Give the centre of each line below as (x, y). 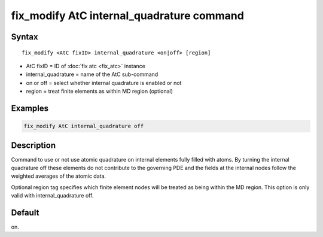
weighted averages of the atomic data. (59, 176)
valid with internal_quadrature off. (52, 196)
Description (33, 145)
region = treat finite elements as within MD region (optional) (100, 91)
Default (25, 213)
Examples (30, 108)
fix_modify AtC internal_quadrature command (128, 16)
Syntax (25, 37)
